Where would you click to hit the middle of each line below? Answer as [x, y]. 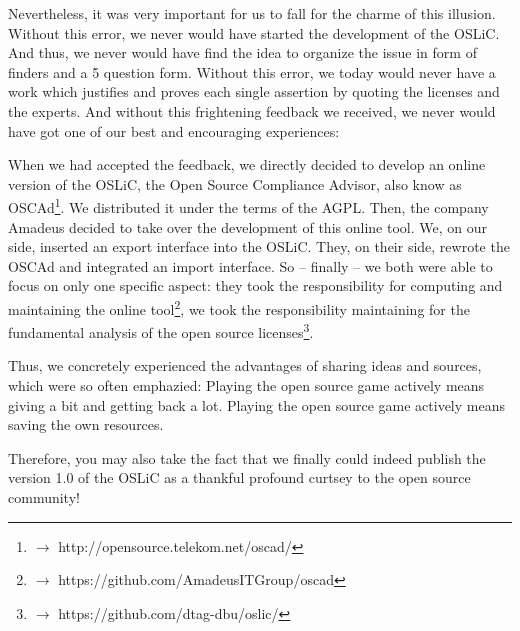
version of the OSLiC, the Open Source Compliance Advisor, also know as [235, 183]
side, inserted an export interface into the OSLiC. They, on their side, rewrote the [259, 246]
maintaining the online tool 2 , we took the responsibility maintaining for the [239, 307]
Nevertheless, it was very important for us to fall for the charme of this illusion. [252, 13]
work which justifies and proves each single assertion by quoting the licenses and [254, 91]
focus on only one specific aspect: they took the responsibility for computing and [255, 285]
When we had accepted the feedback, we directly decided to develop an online [247, 164]
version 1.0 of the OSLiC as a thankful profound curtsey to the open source [239, 477]
